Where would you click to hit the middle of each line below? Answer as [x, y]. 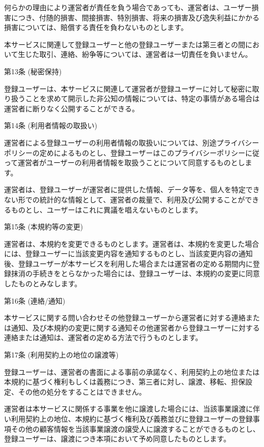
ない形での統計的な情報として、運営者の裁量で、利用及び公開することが [125, 199]
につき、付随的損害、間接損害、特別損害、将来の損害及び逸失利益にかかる [135, 17]
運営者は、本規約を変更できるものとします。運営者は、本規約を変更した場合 [132, 243]
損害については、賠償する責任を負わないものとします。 [96, 27]
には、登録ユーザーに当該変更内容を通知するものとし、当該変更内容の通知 [128, 254]
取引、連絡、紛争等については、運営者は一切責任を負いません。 [146, 54]
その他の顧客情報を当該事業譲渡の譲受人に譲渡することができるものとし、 [135, 428]
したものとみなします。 [43, 284]
